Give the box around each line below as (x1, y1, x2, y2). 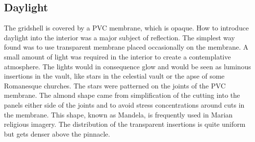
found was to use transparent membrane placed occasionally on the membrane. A (4, 42, 249, 52)
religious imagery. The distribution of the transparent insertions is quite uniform (4, 119, 246, 129)
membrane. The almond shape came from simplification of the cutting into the (4, 90, 240, 100)
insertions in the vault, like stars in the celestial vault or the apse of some (4, 71, 225, 81)
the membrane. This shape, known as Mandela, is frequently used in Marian (4, 109, 233, 119)
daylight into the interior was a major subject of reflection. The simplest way (4, 32, 235, 42)
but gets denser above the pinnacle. (4, 128, 110, 139)
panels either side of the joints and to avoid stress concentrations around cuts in (4, 99, 245, 110)
